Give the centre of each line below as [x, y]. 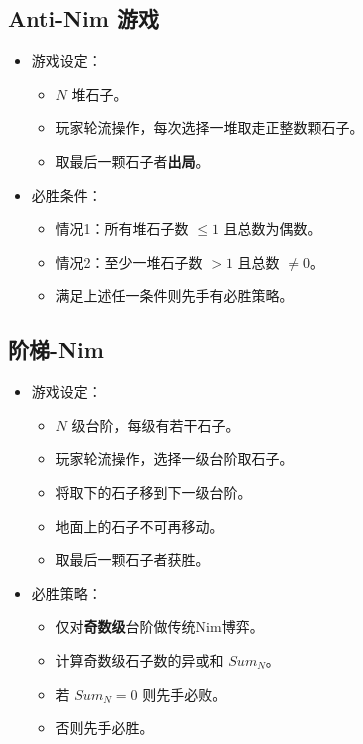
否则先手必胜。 [104, 727]
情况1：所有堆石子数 [122, 228]
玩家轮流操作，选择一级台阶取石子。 [174, 458]
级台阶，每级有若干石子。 [155, 424]
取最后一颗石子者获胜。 [132, 559]
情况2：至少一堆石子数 [129, 261]
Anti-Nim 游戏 [83, 18]
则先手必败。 [184, 693]
